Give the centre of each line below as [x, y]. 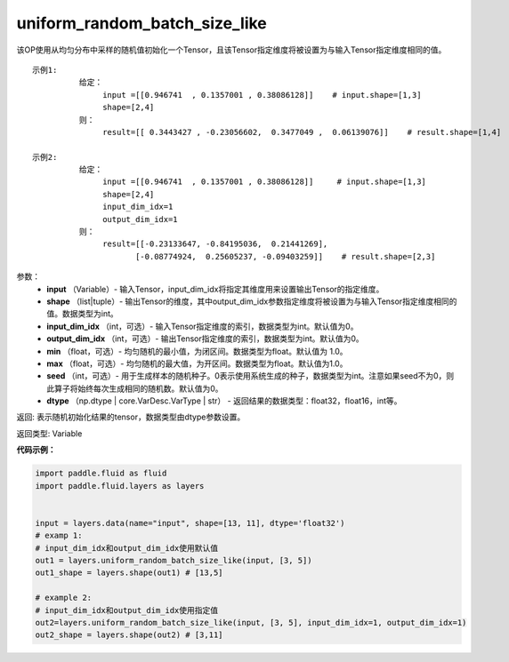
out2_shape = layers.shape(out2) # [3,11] [129, 635]
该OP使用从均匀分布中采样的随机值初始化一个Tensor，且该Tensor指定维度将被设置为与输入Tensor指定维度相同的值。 [231, 50]
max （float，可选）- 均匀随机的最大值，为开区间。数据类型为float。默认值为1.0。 [197, 363]
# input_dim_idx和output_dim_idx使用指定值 [127, 610]
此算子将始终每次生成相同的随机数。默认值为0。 [135, 388]
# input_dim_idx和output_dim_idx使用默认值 [127, 548]
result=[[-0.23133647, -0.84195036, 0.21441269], [215, 244]
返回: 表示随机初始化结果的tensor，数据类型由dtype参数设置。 [131, 417]
